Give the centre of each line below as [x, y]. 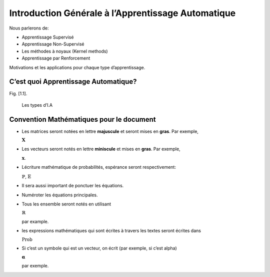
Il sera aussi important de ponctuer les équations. [73, 186]
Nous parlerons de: [29, 28]
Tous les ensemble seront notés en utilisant [66, 204]
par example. [35, 222]
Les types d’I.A [37, 105]
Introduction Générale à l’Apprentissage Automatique [122, 13]
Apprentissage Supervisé [48, 37]
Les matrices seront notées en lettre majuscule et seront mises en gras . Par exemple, [110, 131]
